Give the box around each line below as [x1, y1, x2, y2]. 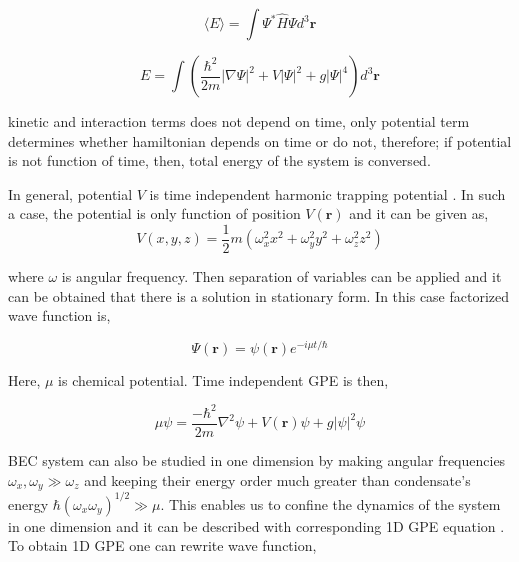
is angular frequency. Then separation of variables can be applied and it [61, 266, 502, 287]
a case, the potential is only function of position [8, 203, 301, 224]
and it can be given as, [349, 203, 489, 224]
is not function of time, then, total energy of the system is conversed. [8, 150, 431, 171]
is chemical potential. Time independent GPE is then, [58, 369, 389, 390]
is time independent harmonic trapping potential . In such [149, 183, 506, 204]
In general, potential [8, 183, 133, 204]
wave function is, [8, 305, 111, 326]
